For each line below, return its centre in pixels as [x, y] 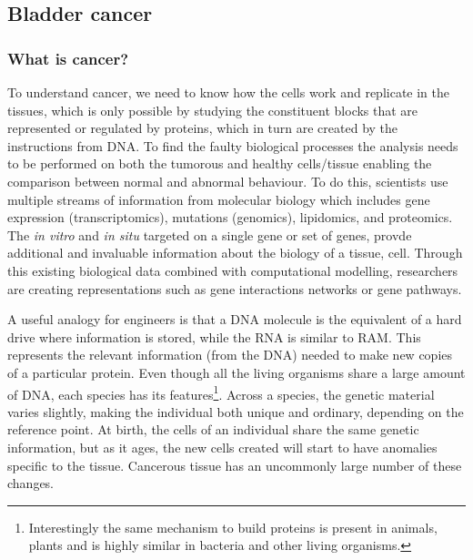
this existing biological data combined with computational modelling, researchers [233, 270]
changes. [31, 483]
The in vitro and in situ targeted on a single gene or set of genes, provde [210, 234]
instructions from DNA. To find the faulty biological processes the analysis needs [233, 145]
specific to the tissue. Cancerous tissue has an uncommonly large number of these [235, 465]
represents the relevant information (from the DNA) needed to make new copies [230, 355]
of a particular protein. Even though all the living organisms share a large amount [236, 372]
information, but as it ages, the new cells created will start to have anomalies [222, 447]
